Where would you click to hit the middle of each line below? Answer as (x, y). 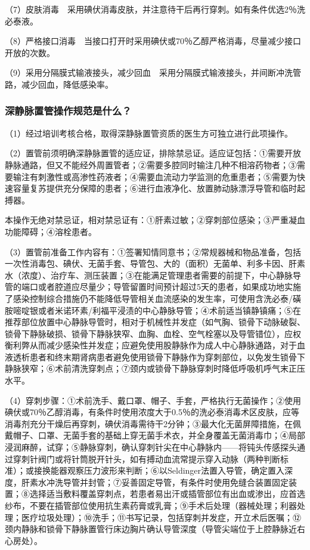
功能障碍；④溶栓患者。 (51, 231)
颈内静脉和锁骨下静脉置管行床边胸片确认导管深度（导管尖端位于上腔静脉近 (151, 529)
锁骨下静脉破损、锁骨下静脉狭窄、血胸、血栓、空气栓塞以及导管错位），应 (149, 333)
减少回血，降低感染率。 (67, 84)
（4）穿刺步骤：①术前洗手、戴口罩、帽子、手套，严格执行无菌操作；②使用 (153, 400)
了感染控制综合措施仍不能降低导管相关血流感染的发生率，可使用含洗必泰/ (149, 298)
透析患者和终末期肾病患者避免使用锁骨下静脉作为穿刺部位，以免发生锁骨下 (159, 356)
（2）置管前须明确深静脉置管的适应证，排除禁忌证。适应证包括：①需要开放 (153, 153)
